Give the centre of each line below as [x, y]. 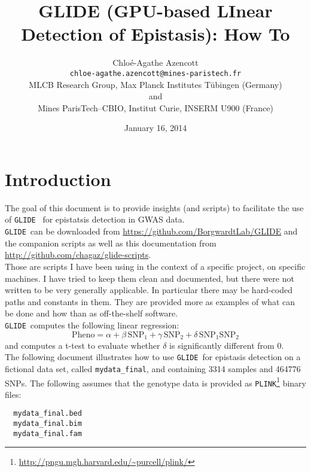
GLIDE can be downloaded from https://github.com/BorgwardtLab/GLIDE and [151, 231]
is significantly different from [222, 345]
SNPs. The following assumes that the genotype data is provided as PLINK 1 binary [156, 382]
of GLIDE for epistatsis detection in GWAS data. [95, 219]
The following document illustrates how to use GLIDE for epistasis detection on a [153, 357]
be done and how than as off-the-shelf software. [92, 313]
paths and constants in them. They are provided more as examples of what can [150, 301]
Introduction [58, 179]
